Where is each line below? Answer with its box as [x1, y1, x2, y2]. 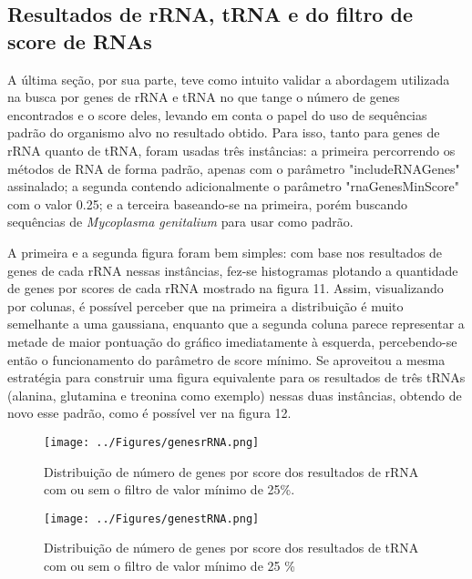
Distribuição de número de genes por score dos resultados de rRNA [44, 462, 419, 481]
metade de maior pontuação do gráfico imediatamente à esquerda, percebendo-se [7, 331, 457, 350]
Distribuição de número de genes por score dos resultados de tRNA [44, 538, 419, 557]
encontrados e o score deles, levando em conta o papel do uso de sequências [7, 105, 427, 124]
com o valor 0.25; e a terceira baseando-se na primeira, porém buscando [7, 194, 408, 213]
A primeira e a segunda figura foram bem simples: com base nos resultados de [7, 242, 443, 261]
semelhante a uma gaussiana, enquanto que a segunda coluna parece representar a [7, 314, 465, 333]
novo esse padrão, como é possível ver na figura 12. [7, 403, 292, 422]
